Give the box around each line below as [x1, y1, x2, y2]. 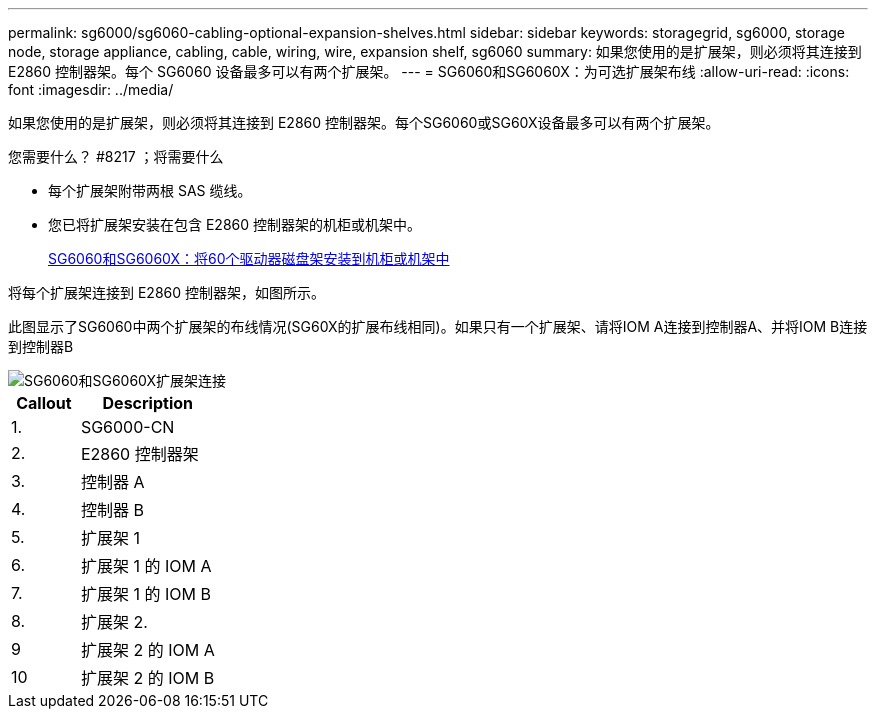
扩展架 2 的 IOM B [80, 668, 215, 688]
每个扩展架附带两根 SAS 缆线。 [48, 182, 252, 199]
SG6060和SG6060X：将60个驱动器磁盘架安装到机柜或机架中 [48, 250, 450, 267]
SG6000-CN [80, 417, 175, 437]
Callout [16, 393, 72, 413]
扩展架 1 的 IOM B [80, 584, 211, 604]
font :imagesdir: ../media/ [8, 81, 174, 98]
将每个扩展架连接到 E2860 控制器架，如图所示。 [8, 284, 326, 301]
